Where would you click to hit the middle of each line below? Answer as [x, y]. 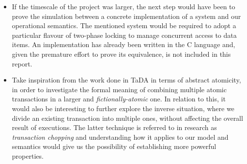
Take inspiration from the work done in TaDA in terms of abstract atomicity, [126, 80]
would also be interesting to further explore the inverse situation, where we [123, 108]
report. [22, 63]
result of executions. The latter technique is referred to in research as [114, 127]
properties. [28, 156]
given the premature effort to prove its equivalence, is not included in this [121, 54]
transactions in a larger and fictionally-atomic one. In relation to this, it [119, 99]
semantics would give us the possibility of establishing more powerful [114, 146]
